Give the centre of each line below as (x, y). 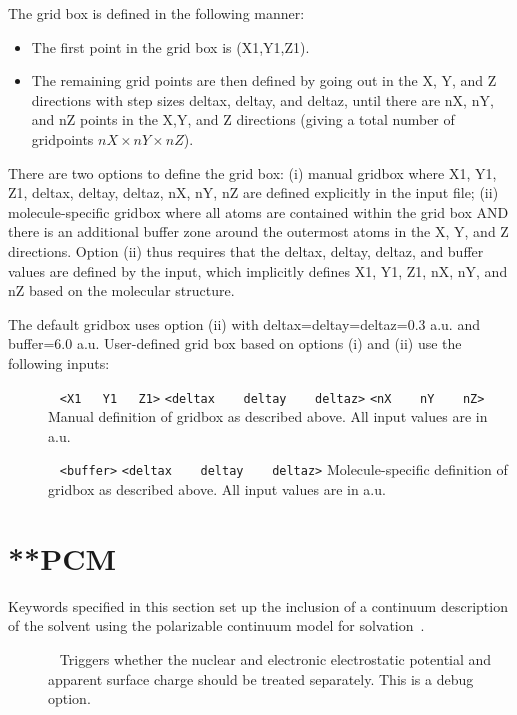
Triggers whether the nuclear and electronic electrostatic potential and (275, 658)
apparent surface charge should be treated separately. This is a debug (261, 678)
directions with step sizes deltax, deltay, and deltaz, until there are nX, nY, (262, 99)
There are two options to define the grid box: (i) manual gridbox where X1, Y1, (252, 172)
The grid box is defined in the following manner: (156, 13)
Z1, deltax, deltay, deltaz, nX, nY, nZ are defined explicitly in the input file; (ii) (253, 192)
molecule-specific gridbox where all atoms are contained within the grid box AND (258, 211)
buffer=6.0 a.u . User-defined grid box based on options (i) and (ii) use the (235, 343)
